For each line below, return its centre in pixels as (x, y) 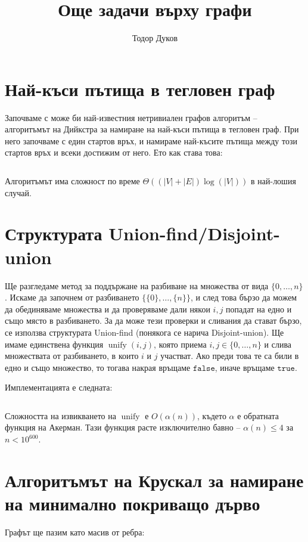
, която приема (180, 344)
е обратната (258, 415)
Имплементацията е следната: (59, 387)
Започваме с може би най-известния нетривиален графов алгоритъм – (131, 117)
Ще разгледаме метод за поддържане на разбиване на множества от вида (137, 285)
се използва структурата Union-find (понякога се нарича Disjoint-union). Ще (144, 332)
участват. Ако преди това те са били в (230, 356)
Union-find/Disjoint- (194, 233)
